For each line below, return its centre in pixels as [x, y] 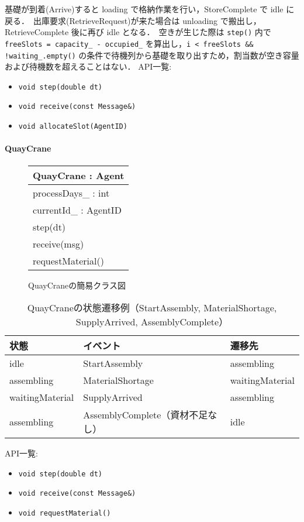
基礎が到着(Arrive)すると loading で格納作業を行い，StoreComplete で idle [144, 9]
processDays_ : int [71, 193]
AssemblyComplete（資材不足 [146, 415]
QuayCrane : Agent [79, 175]
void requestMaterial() [65, 514]
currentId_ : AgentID [77, 210]
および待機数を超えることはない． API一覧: [88, 66]
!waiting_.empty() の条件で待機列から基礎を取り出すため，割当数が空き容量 [152, 55]
